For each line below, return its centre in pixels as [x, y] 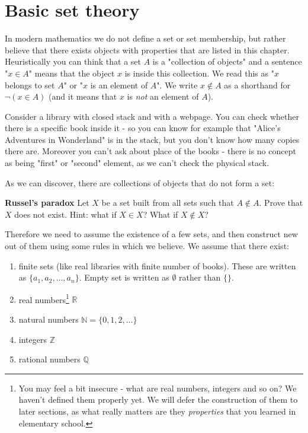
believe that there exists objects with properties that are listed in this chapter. [147, 50]
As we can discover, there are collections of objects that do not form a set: [140, 182]
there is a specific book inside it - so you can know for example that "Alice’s [143, 128]
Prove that [284, 203]
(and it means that [83, 96]
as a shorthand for [257, 85]
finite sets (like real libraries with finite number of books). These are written [157, 265]
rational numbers [49, 359]
